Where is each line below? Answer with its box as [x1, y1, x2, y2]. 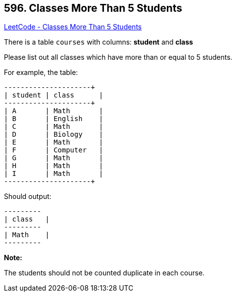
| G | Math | [4, 154, 104, 162]
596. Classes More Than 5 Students [4, 2, 183, 14]
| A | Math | [4, 107, 104, 115]
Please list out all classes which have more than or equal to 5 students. [4, 53, 233, 62]
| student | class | [4, 91, 104, 99]
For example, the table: [4, 68, 78, 77]
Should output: [4, 192, 52, 201]
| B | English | [4, 115, 104, 123]
